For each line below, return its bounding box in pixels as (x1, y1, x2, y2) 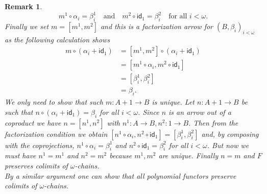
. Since (138, 106, 159, 117)
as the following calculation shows (5, 34, 110, 44)
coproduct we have (5, 117, 61, 128)
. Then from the (188, 117, 238, 128)
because (109, 150, 132, 161)
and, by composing (201, 128, 259, 139)
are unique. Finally (158, 150, 219, 161)
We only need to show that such (5, 96, 103, 107)
